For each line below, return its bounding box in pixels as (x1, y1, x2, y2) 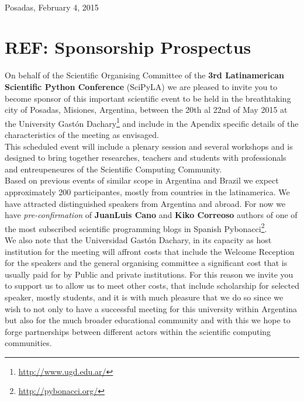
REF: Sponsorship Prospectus (5, 35, 251, 59)
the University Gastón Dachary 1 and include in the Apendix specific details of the (5, 115, 299, 129)
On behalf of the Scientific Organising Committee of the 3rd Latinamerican (5, 69, 285, 81)
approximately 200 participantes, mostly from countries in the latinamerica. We (5, 185, 290, 198)
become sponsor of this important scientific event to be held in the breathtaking (5, 92, 291, 104)
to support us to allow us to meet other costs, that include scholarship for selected (5, 279, 299, 292)
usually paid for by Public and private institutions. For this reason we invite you (5, 268, 293, 280)
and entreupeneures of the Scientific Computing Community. (5, 163, 222, 175)
